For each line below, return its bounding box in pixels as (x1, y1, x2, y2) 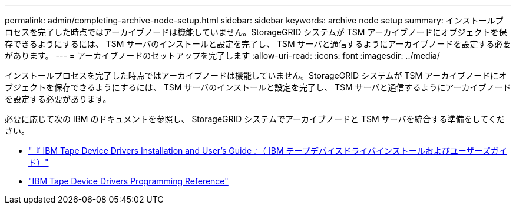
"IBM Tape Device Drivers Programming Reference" (28, 176, 229, 186)
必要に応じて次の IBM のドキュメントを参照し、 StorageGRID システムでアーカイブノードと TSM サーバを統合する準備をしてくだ (5, 114, 505, 124)
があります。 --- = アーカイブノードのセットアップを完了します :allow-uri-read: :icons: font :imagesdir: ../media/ (5, 50, 440, 60)
